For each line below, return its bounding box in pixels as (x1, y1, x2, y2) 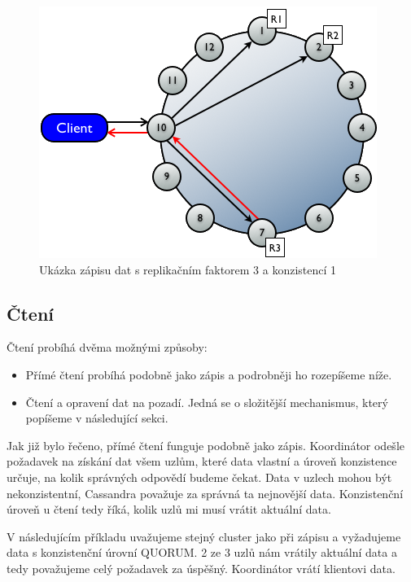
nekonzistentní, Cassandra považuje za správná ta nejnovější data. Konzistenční (7, 484, 404, 501)
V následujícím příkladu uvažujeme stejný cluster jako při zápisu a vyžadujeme (7, 527, 401, 545)
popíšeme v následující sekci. (25, 409, 168, 427)
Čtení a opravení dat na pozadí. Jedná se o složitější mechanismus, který (25, 393, 388, 410)
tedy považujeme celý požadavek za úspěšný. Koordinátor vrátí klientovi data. (7, 559, 396, 576)
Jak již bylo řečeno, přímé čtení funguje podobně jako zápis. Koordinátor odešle (7, 436, 404, 453)
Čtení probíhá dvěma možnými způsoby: (7, 339, 208, 356)
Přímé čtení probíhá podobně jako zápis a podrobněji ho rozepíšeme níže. (25, 365, 392, 383)
